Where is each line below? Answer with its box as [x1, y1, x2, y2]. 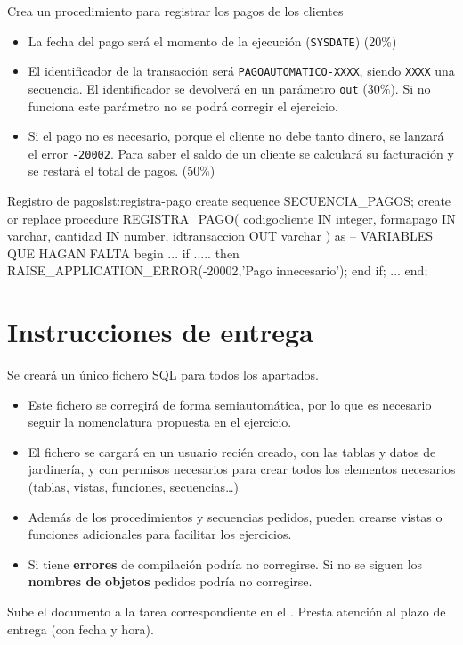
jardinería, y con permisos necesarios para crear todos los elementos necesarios [28, 460, 456, 478]
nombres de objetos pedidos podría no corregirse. [28, 572, 313, 591]
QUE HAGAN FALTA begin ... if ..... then [7, 243, 240, 262]
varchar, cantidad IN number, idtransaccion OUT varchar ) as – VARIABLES [7, 226, 433, 245]
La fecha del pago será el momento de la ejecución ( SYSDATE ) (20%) [28, 31, 397, 50]
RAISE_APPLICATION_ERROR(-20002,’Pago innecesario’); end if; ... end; [7, 261, 428, 280]
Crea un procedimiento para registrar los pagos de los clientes [7, 2, 344, 20]
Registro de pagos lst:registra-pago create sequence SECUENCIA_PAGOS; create [7, 192, 451, 209]
